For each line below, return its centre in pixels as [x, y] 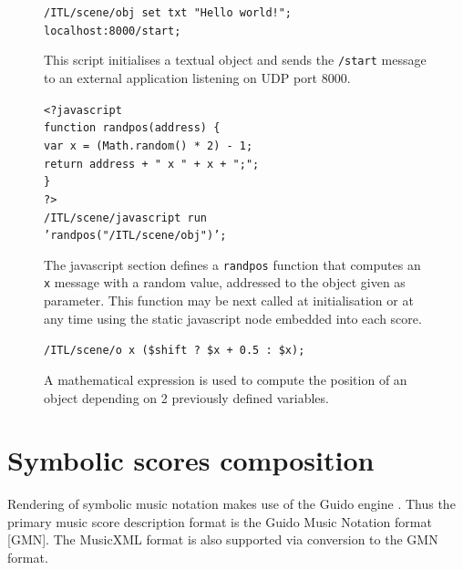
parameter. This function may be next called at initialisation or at [229, 301]
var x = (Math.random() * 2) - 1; [149, 145]
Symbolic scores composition [191, 460]
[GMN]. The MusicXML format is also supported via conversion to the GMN [223, 539]
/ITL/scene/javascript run [125, 218]
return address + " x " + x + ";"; [152, 164]
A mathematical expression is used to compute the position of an [226, 379]
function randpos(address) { [132, 128]
